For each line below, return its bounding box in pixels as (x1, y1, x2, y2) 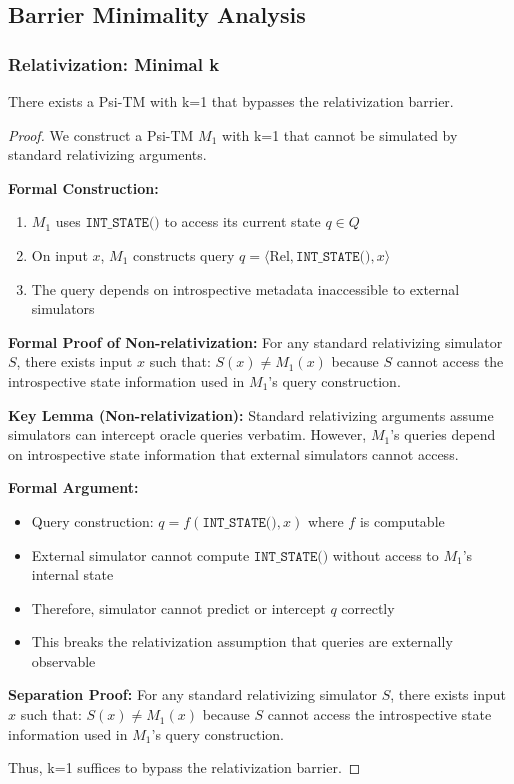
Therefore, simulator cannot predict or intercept (31, 597, 326, 618)
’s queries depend (390, 424, 496, 445)
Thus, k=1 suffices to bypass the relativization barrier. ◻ (8, 757, 361, 778)
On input (31, 244, 88, 265)
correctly (341, 597, 395, 618)
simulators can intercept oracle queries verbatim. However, (8, 424, 367, 445)
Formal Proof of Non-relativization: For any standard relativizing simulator (8, 331, 503, 352)
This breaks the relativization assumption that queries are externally (31, 631, 453, 652)
